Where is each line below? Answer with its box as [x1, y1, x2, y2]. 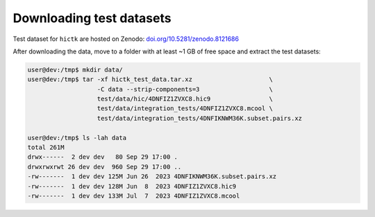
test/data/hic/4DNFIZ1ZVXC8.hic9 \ [97, 95, 274, 103]
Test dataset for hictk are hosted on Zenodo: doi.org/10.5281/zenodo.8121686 [12, 35, 240, 43]
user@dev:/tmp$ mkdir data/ [27, 66, 123, 73]
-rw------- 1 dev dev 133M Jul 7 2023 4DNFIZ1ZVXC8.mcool [27, 192, 240, 200]
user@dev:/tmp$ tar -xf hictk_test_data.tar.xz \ [27, 76, 274, 83]
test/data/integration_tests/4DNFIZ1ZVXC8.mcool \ [97, 105, 274, 112]
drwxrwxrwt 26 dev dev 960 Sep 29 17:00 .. [27, 163, 182, 171]
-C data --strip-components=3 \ [97, 85, 274, 93]
